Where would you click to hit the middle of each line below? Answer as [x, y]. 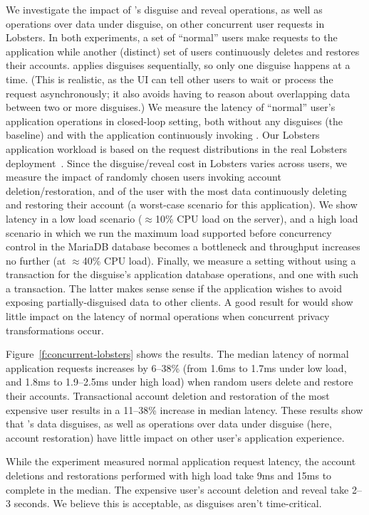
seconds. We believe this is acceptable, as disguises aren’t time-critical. [168, 503]
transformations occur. [55, 330]
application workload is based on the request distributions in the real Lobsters [176, 148]
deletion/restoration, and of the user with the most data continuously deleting [176, 190]
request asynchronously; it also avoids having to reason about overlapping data [178, 93]
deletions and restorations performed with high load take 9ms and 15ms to [169, 475]
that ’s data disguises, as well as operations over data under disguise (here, [169, 424]
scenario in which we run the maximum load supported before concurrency [169, 232]
